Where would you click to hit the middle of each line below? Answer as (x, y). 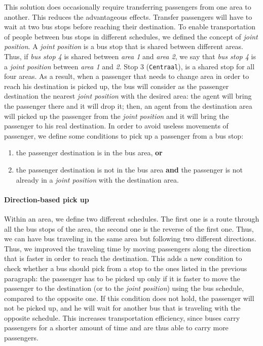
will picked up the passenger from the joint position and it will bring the (117, 116)
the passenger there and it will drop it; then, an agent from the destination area (128, 106)
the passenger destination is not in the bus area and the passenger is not (129, 169)
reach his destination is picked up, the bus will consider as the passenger (117, 86)
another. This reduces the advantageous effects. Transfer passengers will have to (128, 16)
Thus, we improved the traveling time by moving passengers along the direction (128, 248)
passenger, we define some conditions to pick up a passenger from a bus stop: (124, 135)
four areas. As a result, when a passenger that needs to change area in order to (127, 76)
